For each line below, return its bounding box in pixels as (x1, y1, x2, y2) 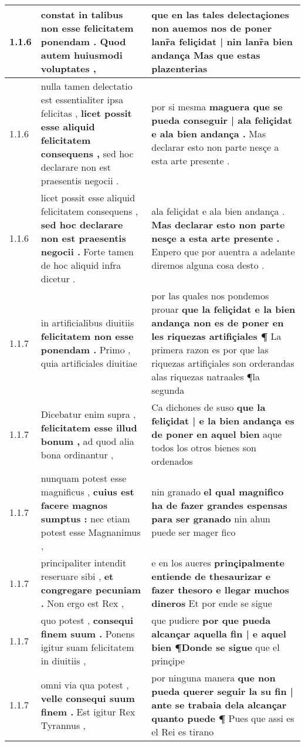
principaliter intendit (40, 556, 127, 569)
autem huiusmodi (40, 48, 123, 62)
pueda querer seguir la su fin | (151, 684, 293, 698)
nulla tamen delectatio (40, 79, 133, 93)
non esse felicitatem (40, 21, 134, 35)
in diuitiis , (40, 654, 86, 667)
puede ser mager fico (151, 525, 236, 539)
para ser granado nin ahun (151, 512, 270, 525)
